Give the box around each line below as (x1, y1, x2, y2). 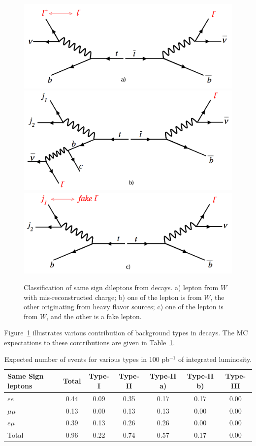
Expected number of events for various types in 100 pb (4, 354, 169, 364)
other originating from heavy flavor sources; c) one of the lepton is (24, 301, 224, 312)
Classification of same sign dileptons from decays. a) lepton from (24, 282, 219, 293)
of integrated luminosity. (178, 354, 252, 364)
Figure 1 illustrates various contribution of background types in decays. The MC (4, 327, 248, 338)
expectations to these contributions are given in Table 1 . (4, 337, 175, 348)
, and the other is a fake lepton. (46, 311, 142, 321)
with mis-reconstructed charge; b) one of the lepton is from (24, 292, 202, 302)
